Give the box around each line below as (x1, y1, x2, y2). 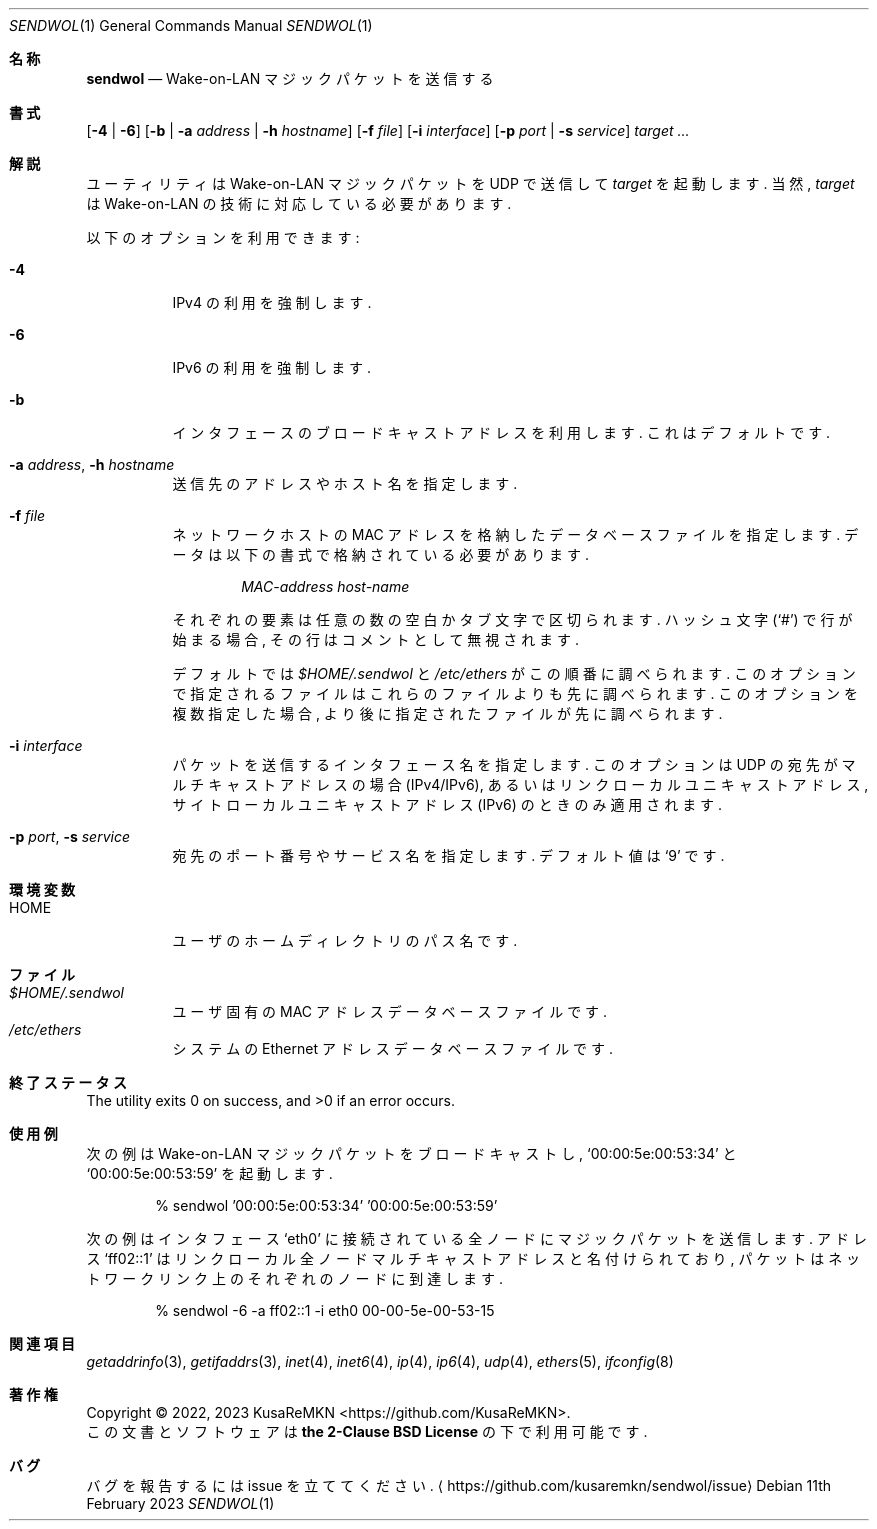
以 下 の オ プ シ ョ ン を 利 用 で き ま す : (86, 229, 360, 246)
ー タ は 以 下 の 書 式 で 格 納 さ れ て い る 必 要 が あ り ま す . (172, 546, 589, 563)
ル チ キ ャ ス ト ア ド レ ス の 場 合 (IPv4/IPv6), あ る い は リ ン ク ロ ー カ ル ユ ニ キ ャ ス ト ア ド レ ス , (172, 776, 869, 793)
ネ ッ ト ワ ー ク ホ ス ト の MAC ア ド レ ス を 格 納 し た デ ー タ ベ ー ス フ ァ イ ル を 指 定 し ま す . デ (172, 526, 859, 543)
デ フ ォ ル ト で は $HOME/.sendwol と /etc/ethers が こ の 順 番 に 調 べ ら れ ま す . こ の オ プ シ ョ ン (172, 665, 856, 682)
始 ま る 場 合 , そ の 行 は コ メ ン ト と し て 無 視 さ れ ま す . (172, 631, 580, 648)
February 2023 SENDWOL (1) (86, 1495, 275, 1512)
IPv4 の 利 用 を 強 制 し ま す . (172, 294, 372, 311)
